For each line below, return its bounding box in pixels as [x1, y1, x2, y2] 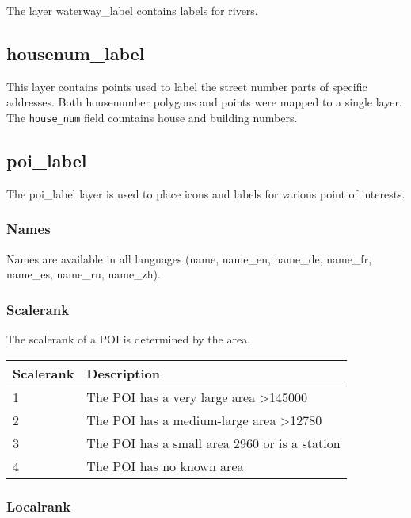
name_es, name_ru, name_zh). [6, 266, 161, 282]
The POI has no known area [86, 456, 244, 475]
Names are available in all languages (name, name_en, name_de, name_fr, [6, 250, 372, 267]
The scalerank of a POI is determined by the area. [6, 331, 251, 347]
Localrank [6, 496, 71, 516]
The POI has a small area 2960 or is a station [86, 433, 341, 452]
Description [86, 363, 160, 382]
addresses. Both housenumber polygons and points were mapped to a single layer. [6, 94, 402, 110]
